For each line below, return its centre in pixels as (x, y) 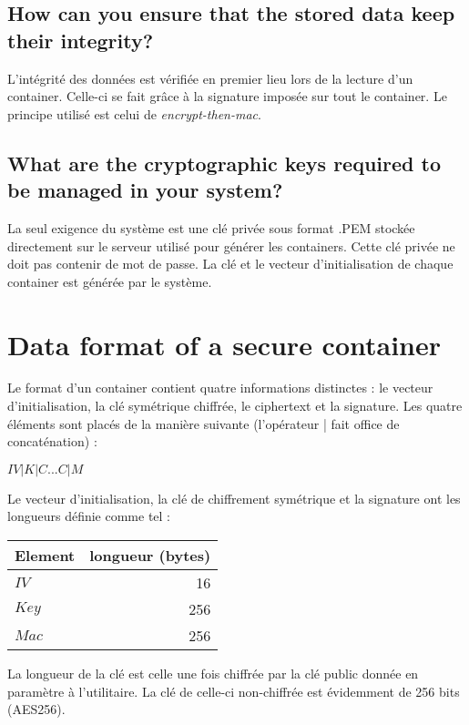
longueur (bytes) (150, 556)
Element (45, 556)
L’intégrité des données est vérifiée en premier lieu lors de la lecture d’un (210, 78)
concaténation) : (52, 441)
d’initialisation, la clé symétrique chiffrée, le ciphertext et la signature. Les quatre (235, 406)
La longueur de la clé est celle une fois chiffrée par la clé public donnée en (213, 674)
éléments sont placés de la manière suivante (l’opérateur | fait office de (204, 423)
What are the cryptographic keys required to (224, 163)
